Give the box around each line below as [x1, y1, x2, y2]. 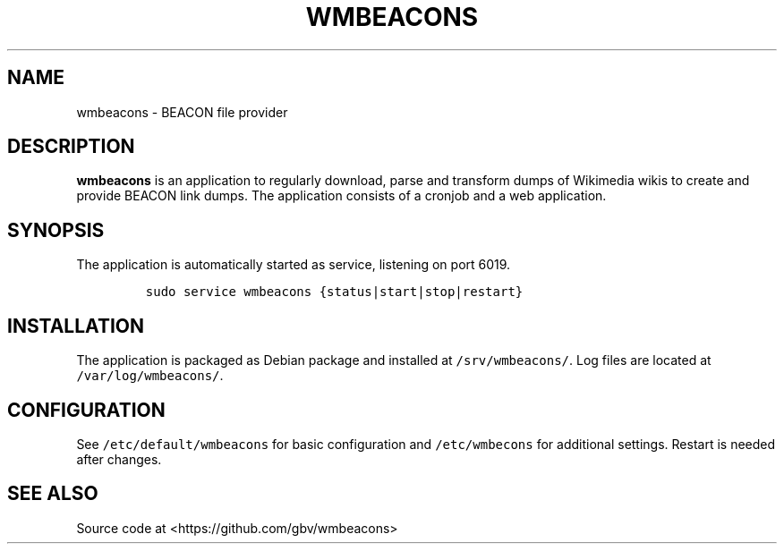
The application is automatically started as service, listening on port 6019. [76, 257, 511, 273]
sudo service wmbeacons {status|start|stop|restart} [145, 284, 524, 300]
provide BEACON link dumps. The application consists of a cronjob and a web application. [76, 188, 607, 204]
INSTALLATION [7, 314, 144, 337]
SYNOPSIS [7, 218, 105, 242]
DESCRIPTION [7, 135, 135, 158]
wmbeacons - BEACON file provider [76, 104, 288, 120]
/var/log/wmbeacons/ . [76, 368, 224, 384]
